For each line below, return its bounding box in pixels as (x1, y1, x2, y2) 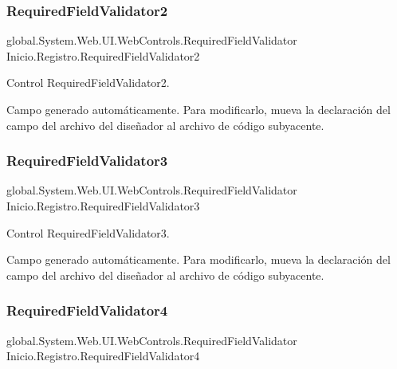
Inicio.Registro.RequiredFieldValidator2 (6, 47, 200, 64)
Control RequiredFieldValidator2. (6, 74, 170, 91)
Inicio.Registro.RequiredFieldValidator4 (6, 347, 200, 364)
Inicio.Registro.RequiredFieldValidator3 (6, 198, 200, 214)
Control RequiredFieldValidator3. (6, 224, 170, 241)
